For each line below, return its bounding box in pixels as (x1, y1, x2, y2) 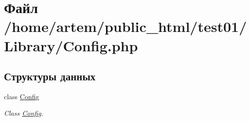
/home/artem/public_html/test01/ (4, 16, 247, 36)
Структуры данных (4, 69, 96, 84)
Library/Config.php (4, 35, 138, 55)
